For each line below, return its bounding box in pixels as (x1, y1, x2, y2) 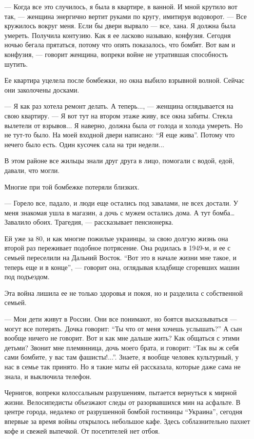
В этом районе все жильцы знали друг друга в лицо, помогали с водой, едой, (4, 155, 234, 166)
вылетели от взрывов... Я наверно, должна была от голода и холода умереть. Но (4, 120, 243, 130)
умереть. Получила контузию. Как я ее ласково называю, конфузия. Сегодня (4, 30, 231, 40)
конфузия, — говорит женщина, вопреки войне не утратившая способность (4, 49, 228, 59)
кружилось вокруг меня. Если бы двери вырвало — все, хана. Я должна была (4, 20, 236, 31)
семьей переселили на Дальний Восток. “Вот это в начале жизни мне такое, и (4, 252, 237, 263)
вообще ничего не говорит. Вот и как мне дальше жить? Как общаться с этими (4, 333, 240, 343)
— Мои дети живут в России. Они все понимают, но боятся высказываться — (4, 314, 237, 324)
